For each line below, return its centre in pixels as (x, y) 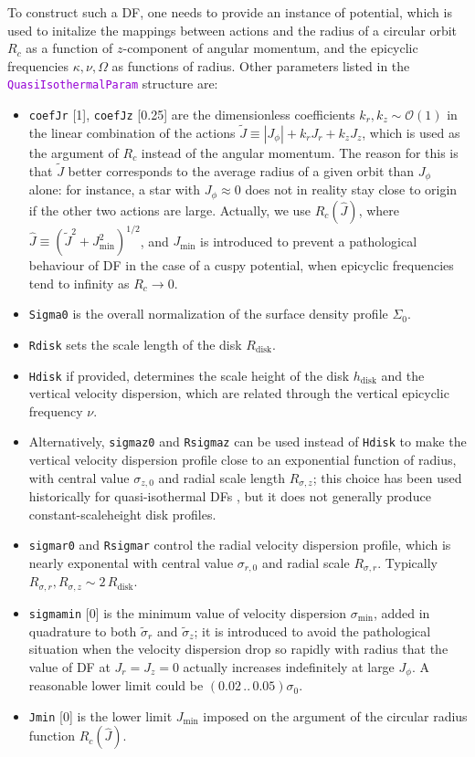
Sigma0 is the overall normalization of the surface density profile (208, 314)
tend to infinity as (79, 283)
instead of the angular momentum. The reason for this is (300, 152)
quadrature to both (83, 631)
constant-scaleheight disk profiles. (122, 514)
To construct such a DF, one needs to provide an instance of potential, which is (230, 12)
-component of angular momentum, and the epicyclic (270, 48)
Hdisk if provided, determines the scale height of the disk (189, 375)
